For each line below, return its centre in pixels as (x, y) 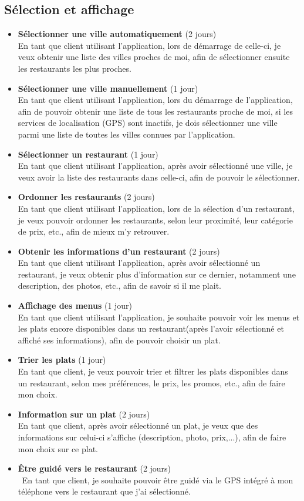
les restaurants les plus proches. (75, 68)
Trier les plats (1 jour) (62, 360)
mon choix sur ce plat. (58, 448)
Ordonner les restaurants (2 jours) (86, 197)
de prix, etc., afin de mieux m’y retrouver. (94, 231)
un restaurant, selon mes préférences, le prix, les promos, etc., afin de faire (151, 383)
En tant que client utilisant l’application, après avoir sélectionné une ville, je (155, 166)
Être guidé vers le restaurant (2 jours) (94, 468)
